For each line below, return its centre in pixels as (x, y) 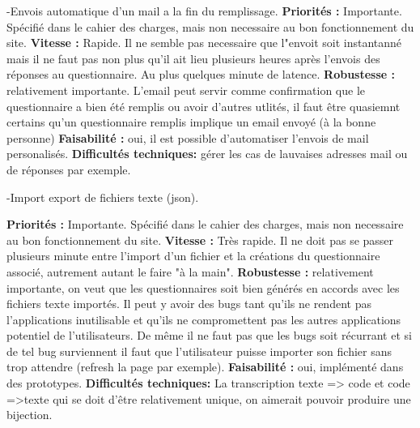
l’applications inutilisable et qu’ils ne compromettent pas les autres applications (204, 319)
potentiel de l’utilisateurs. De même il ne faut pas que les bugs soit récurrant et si (209, 335)
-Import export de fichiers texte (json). (103, 197)
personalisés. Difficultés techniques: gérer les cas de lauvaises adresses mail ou (207, 154)
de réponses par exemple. (69, 169)
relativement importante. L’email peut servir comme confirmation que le (186, 90)
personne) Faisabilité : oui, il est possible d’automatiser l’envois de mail (188, 137)
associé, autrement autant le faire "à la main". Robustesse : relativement (190, 271)
